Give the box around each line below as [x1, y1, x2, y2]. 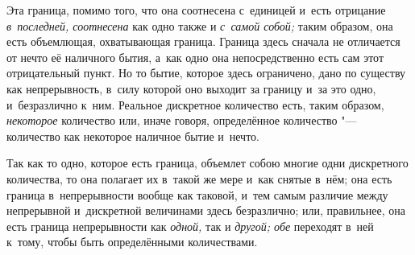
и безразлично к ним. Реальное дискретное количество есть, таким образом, [6, 96, 384, 113]
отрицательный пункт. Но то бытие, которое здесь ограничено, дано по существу [6, 64, 406, 81]
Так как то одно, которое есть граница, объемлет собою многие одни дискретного [6, 154, 409, 171]
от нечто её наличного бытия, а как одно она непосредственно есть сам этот [6, 48, 384, 65]
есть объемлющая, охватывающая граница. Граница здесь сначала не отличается [6, 33, 400, 50]
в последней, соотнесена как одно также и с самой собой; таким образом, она [6, 17, 393, 34]
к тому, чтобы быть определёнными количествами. [6, 233, 258, 250]
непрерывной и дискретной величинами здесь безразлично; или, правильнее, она [6, 202, 405, 219]
